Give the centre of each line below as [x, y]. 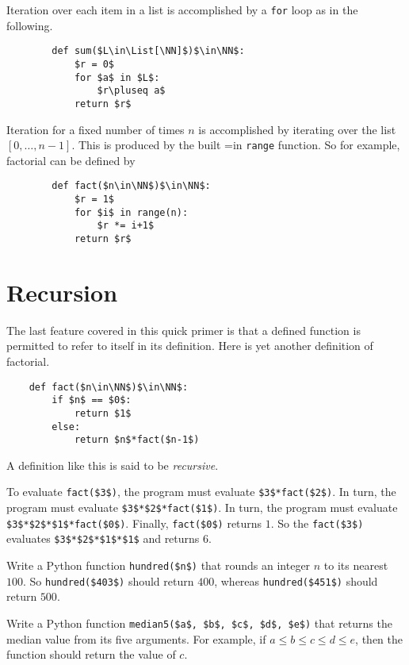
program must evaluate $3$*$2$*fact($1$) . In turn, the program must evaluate [202, 507]
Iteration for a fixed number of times [96, 129]
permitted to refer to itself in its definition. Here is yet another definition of [190, 346]
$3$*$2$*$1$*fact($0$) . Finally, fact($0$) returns [134, 523]
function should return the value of [91, 654]
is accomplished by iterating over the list [297, 129]
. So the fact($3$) [317, 523]
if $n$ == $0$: [92, 400]
